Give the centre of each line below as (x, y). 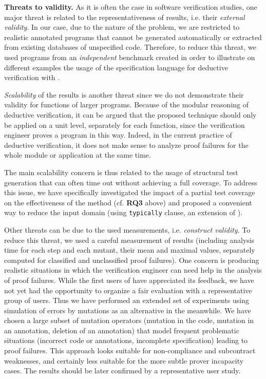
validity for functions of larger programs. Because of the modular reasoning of (127, 105)
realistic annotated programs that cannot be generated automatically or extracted (133, 37)
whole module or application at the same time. (78, 155)
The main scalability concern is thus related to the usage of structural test (121, 172)
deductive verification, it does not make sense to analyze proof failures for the (126, 145)
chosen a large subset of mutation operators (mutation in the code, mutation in (129, 320)
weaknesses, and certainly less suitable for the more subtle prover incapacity (124, 360)
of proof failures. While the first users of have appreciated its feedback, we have (129, 280)
